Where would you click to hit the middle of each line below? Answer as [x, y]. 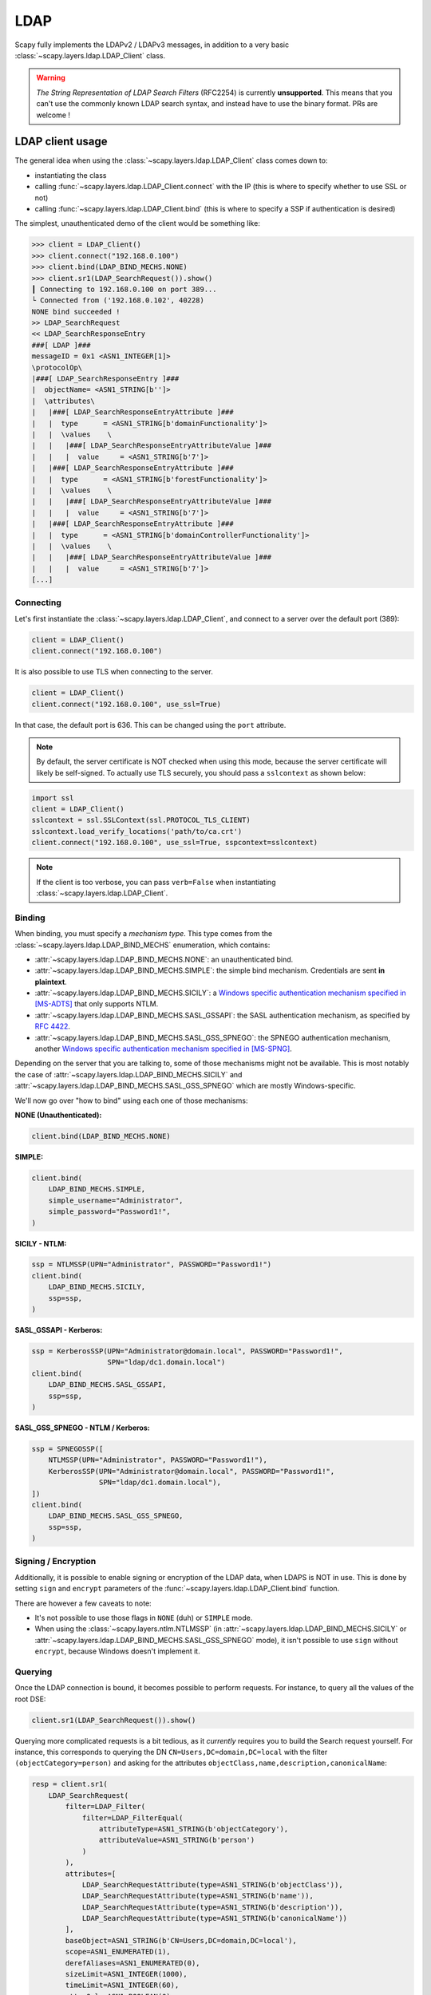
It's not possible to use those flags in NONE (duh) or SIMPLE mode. [144, 1618]
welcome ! [53, 115]
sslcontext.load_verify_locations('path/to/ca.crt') [137, 831]
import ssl [53, 798]
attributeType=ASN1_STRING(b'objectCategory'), [194, 1829]
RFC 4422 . [53, 1026]
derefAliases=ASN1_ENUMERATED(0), [132, 1963]
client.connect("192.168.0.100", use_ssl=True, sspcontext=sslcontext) [175, 843]
